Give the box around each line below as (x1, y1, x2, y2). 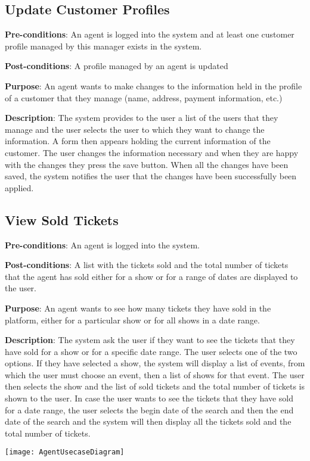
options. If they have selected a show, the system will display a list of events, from (5, 357, 305, 369)
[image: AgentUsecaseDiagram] (5, 448, 125, 457)
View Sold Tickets (5, 210, 119, 229)
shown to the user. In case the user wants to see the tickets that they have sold (5, 392, 293, 404)
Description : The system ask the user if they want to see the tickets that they (5, 334, 295, 346)
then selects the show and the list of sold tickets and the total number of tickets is (5, 380, 305, 393)
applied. (5, 181, 34, 194)
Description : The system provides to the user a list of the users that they (5, 111, 278, 124)
